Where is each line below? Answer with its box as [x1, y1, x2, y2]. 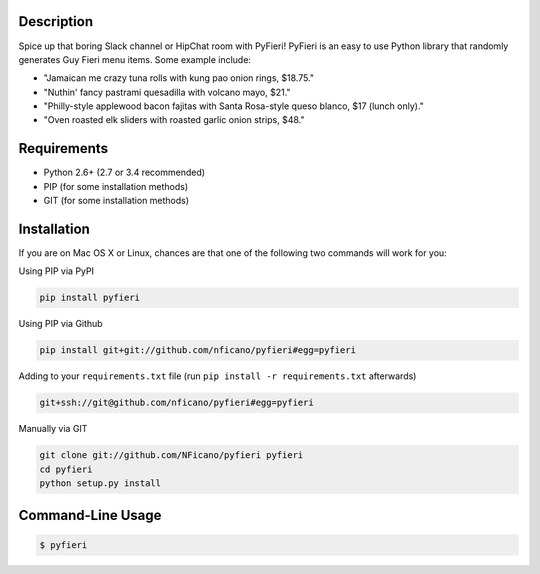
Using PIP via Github [18, 318, 104, 330]
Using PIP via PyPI [18, 265, 95, 277]
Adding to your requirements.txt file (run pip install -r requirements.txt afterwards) [18, 370, 417, 382]
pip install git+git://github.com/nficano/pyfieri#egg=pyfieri [39, 345, 357, 356]
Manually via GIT [18, 423, 88, 435]
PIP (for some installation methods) [43, 180, 189, 192]
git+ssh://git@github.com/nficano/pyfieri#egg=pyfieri [39, 397, 314, 409]
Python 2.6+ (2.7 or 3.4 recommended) [43, 166, 205, 179]
